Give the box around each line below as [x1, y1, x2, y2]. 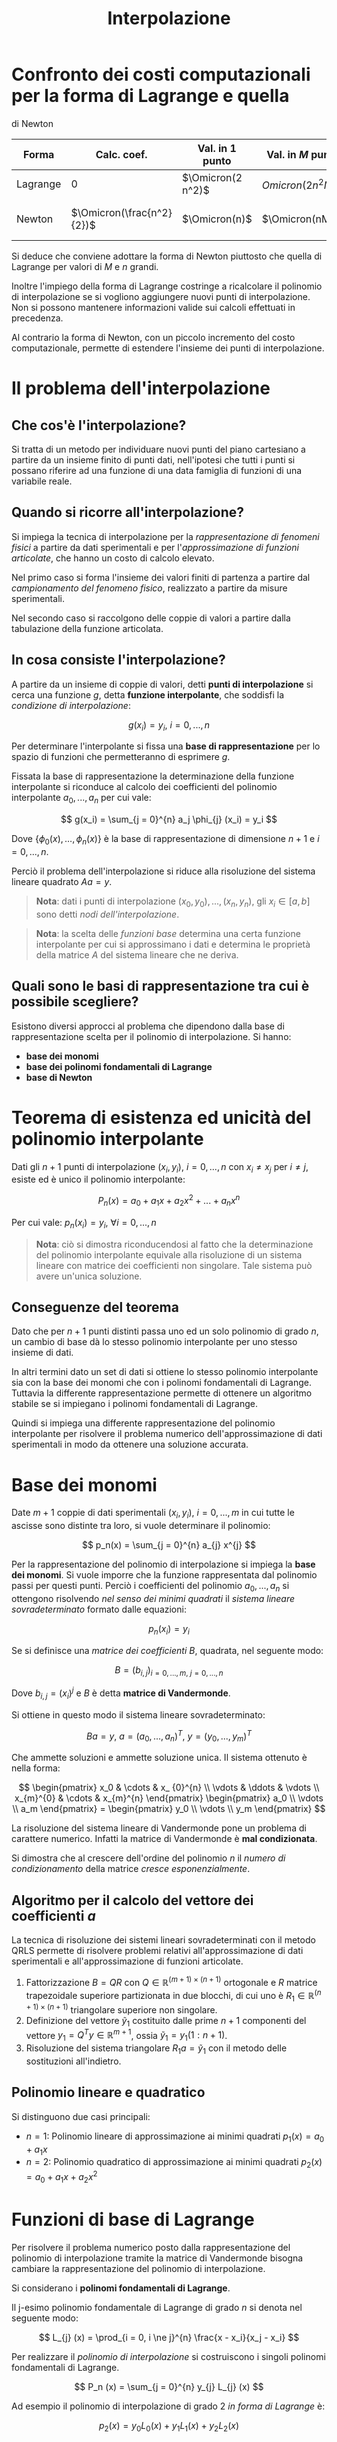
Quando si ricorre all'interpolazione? [11, 504, 245, 521]
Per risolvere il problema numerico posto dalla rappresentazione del [11, 2241, 291, 2253]
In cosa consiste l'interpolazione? [11, 652, 226, 669]
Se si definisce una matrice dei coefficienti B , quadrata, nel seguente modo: [11, 1644, 324, 1656]
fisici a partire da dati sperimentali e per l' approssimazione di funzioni [11, 541, 299, 553]
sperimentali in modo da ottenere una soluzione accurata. [11, 1438, 249, 1451]
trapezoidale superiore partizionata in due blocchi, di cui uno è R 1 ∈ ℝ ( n [25, 1987, 322, 2004]
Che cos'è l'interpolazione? [11, 417, 187, 434]
